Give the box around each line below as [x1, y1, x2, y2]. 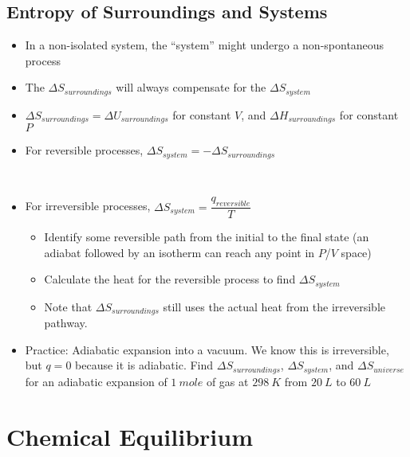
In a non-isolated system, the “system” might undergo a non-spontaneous [25, 37, 384, 53]
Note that [44, 298, 93, 314]
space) [341, 244, 372, 260]
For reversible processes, [25, 142, 144, 158]
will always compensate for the [116, 79, 266, 96]
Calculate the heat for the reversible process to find [44, 271, 296, 287]
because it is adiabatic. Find [75, 357, 214, 373]
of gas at [206, 373, 249, 389]
